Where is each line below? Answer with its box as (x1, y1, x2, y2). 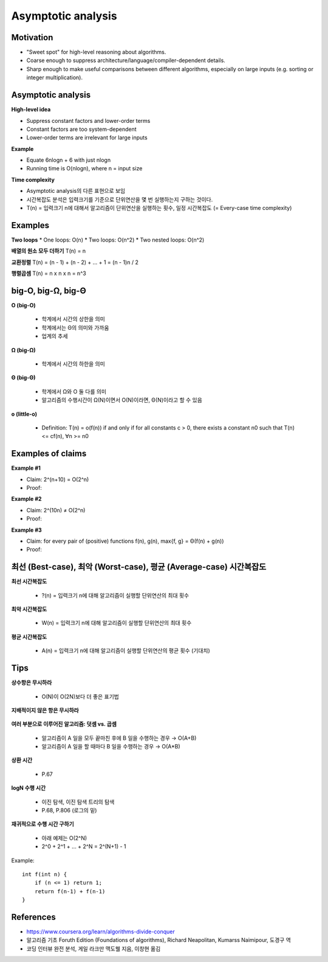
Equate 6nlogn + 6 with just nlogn (26, 156, 111, 164)
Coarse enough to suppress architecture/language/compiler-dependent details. (26, 57, 226, 64)
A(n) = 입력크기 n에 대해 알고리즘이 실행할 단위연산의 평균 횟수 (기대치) (41, 647, 211, 654)
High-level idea (11, 106, 51, 113)
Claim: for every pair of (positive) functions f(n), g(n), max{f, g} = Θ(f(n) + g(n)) (26, 537, 224, 545)
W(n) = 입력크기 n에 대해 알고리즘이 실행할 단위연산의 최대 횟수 (41, 619, 192, 627)
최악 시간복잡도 (11, 605, 47, 613)
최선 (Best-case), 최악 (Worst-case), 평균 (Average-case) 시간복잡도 (11, 562, 267, 572)
